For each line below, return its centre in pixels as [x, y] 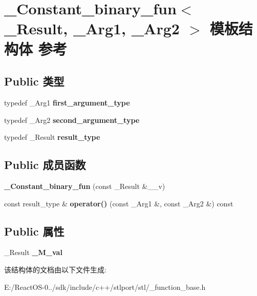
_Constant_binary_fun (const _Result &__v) [85, 186]
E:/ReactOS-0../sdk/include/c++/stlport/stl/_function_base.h [105, 287]
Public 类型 [34, 81]
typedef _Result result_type [52, 137]
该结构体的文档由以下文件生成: [55, 269]
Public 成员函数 [45, 165]
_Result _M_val [33, 252]
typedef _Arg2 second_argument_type [72, 120]
